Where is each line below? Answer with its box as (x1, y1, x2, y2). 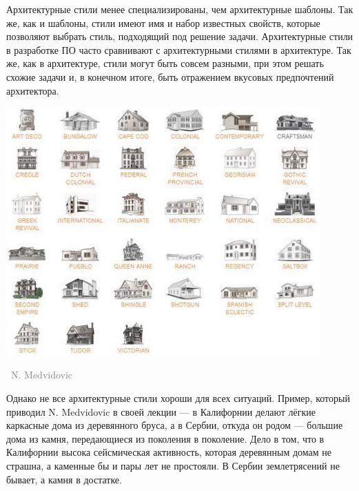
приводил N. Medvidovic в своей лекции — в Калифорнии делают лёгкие (6, 404, 316, 418)
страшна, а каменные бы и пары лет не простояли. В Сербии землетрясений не (6, 458, 340, 472)
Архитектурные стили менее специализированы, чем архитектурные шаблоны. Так (6, 2, 353, 16)
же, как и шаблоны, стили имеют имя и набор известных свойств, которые (6, 15, 320, 30)
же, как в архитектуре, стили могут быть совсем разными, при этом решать (6, 56, 324, 70)
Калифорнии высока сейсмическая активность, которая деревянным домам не (6, 445, 331, 459)
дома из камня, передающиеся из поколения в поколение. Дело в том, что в (6, 431, 325, 445)
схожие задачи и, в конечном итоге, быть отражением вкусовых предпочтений (6, 69, 334, 84)
